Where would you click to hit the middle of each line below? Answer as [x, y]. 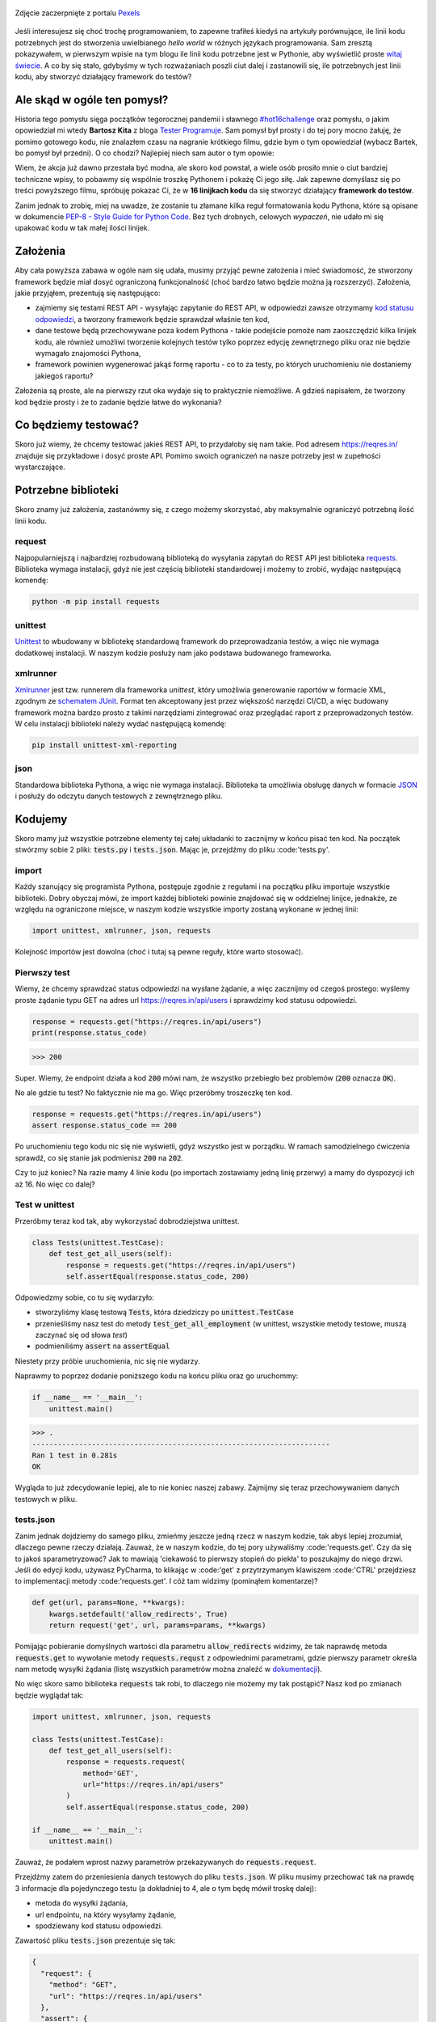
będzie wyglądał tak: [49, 1695]
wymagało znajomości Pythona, [88, 353]
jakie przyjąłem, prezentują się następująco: [88, 293]
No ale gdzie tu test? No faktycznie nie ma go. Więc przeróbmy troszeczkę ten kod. [153, 1093]
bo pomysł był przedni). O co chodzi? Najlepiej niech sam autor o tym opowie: [145, 153]
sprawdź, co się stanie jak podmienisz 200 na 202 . [99, 1157]
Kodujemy [41, 819]
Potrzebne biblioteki [67, 491]
